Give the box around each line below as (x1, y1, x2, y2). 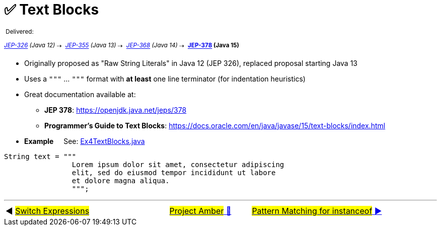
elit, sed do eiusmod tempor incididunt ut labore (71, 169, 276, 177)
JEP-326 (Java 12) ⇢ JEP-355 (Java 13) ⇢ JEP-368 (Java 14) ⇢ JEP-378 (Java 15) (4, 42, 239, 49)
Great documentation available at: (24, 90, 136, 99)
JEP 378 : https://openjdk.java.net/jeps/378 (44, 106, 187, 115)
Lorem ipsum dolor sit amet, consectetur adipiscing (71, 161, 284, 169)
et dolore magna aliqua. (71, 177, 170, 185)
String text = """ (4, 152, 77, 161)
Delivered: (6, 28, 34, 35)
